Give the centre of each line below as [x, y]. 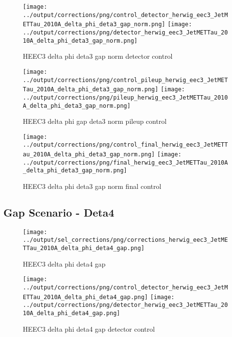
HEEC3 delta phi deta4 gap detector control [89, 329]
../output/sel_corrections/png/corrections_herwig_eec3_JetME [125, 240]
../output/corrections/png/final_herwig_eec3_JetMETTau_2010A [125, 162]
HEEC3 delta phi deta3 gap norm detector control [98, 56]
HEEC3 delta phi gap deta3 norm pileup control [95, 121]
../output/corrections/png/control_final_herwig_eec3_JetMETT [125, 145]
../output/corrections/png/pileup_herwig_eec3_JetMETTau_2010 [125, 97]
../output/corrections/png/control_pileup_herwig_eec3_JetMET [125, 80]
